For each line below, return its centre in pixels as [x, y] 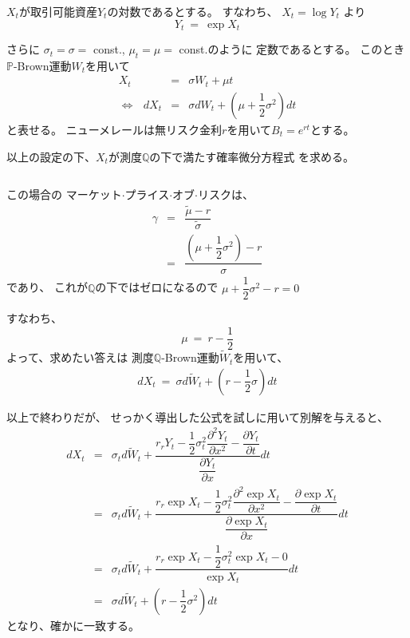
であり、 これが [47, 287]
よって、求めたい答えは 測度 [80, 357]
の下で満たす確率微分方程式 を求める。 [252, 156]
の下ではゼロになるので [157, 287]
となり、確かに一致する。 [73, 625]
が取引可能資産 [58, 11]
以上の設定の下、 [51, 156]
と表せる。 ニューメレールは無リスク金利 [114, 129]
